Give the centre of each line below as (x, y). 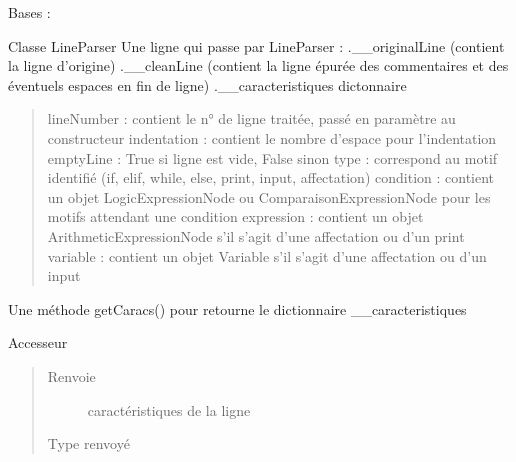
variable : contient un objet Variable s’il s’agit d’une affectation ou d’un (267, 255)
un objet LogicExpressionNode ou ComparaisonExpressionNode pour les (269, 196)
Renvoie (71, 375)
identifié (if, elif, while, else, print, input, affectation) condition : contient (271, 177)
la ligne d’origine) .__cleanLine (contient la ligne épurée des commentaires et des (258, 65)
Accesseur (38, 342)
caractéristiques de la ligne (169, 409)
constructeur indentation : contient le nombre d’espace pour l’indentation (272, 137)
